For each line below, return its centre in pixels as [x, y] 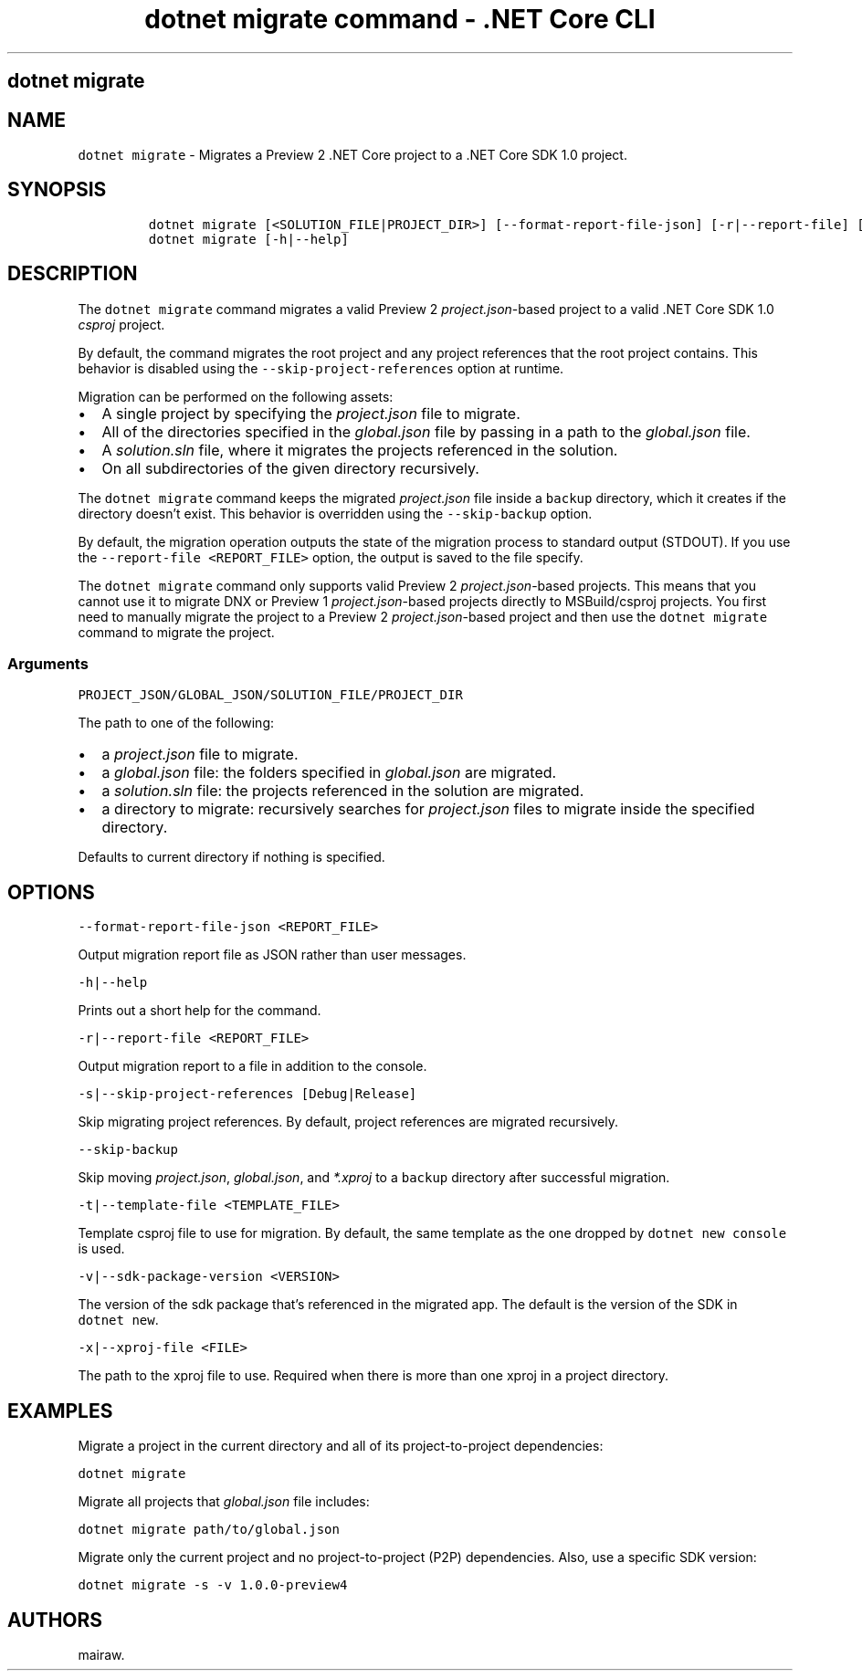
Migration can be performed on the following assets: [236, 396]
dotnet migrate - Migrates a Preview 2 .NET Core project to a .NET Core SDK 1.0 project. [352, 155]
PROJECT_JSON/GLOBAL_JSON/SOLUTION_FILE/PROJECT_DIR [270, 695]
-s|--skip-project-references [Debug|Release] [247, 1094]
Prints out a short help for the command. [200, 1011]
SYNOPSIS [57, 190]
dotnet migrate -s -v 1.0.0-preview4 [213, 1585]
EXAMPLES [60, 1411]
